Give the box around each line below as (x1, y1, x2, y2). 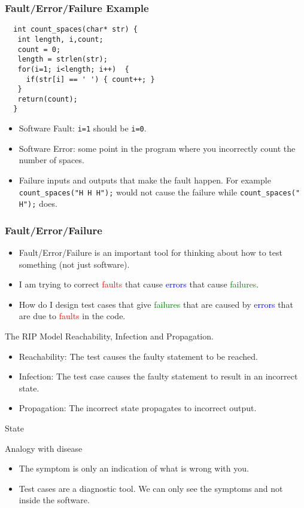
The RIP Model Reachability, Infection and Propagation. (5, 330, 214, 342)
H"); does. (19, 197, 57, 210)
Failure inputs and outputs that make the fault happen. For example (19, 173, 271, 186)
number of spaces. (19, 154, 84, 166)
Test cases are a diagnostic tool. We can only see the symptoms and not (19, 482, 283, 494)
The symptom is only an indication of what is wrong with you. (19, 462, 249, 475)
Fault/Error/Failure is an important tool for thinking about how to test (19, 246, 282, 259)
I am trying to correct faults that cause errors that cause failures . (19, 278, 259, 290)
